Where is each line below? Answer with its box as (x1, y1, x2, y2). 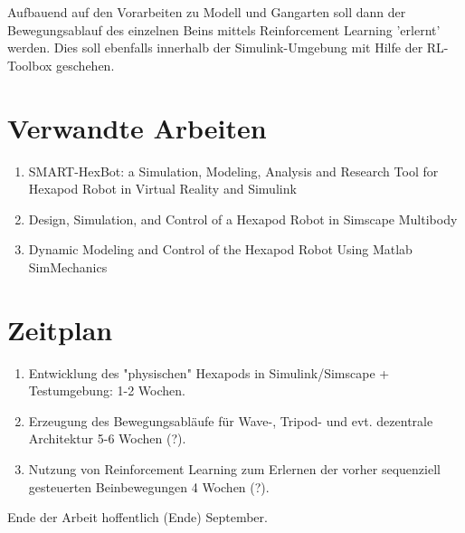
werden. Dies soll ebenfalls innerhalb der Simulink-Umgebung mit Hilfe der (7, 38, 423, 57)
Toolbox (7, 55, 52, 74)
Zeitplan (7, 310, 113, 347)
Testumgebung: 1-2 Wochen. (28, 381, 185, 400)
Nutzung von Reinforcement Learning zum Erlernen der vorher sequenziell (28, 459, 441, 478)
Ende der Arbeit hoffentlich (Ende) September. (7, 508, 268, 527)
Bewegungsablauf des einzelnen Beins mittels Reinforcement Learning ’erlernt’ (7, 20, 441, 39)
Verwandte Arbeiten (7, 109, 267, 146)
